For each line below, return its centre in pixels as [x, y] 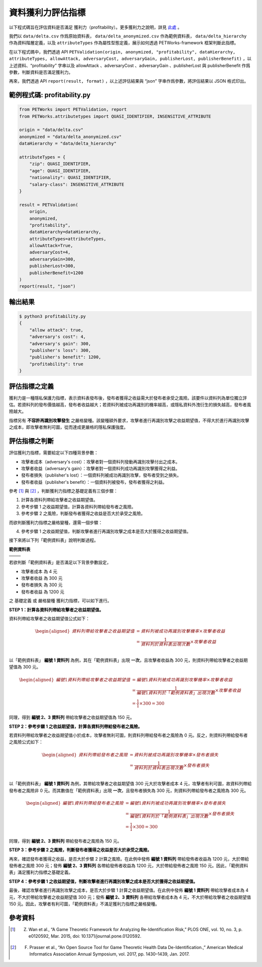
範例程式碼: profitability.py [50, 95]
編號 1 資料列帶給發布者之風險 [93, 803]
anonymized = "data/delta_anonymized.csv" [70, 137]
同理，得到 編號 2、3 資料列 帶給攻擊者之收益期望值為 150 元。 [72, 718]
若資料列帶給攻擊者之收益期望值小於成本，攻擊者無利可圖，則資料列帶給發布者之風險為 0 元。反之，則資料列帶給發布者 [128, 735]
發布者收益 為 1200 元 [43, 592]
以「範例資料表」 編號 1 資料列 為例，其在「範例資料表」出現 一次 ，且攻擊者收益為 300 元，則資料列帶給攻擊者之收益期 [128, 660]
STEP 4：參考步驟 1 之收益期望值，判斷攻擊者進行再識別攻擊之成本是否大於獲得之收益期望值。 [103, 881]
